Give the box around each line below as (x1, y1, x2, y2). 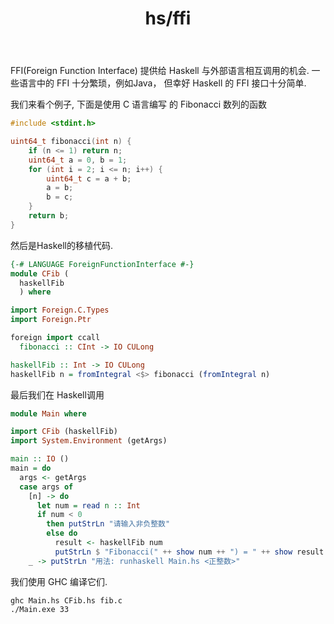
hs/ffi (144, 7, 192, 30)
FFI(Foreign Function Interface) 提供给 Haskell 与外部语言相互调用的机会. (10, 65, 310, 77)
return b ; (28, 211, 70, 221)
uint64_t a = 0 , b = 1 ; (28, 155, 128, 165)
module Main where (10, 408, 87, 419)
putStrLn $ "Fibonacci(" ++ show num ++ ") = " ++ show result (54, 547, 325, 557)
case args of (19, 482, 74, 492)
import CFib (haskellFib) (10, 427, 118, 437)
